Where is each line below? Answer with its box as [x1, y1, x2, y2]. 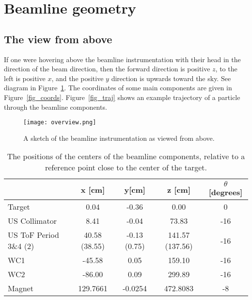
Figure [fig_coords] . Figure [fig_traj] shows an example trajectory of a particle [4, 92, 240, 102]
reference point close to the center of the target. [45, 162, 207, 173]
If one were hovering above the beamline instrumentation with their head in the [4, 54, 241, 64]
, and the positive [51, 73, 104, 83]
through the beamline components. [4, 101, 107, 112]
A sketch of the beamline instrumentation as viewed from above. [23, 133, 215, 143]
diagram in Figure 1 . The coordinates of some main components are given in [4, 83, 232, 93]
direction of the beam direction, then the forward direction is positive [4, 64, 210, 74]
